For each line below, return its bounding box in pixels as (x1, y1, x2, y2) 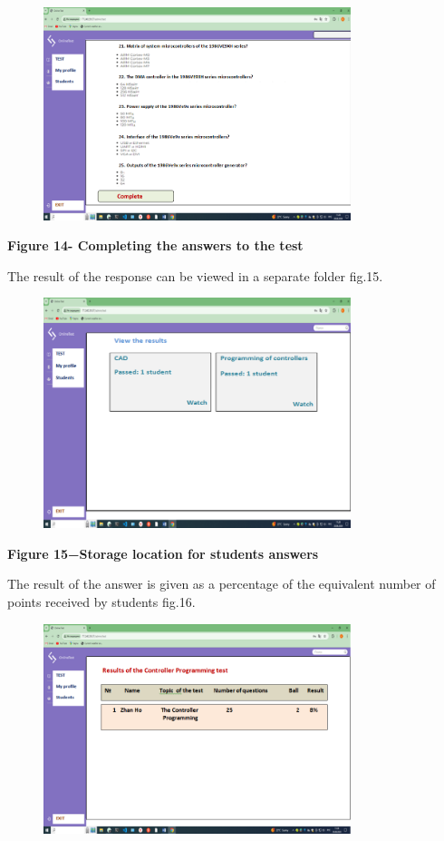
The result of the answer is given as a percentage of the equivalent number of (7, 574, 436, 593)
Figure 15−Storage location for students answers (7, 543, 319, 562)
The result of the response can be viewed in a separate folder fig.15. (7, 266, 383, 285)
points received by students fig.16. (7, 592, 196, 611)
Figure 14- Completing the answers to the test (7, 236, 304, 255)
